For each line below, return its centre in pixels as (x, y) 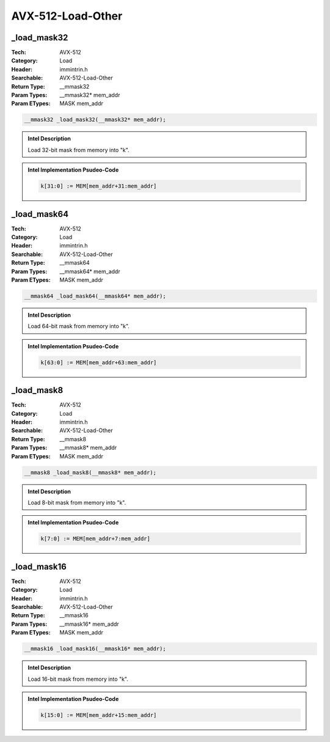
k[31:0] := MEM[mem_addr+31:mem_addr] (99, 186)
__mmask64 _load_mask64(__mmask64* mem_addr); (95, 296)
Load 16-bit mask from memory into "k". (78, 679)
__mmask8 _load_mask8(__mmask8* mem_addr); (90, 472)
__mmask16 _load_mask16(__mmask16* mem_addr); (95, 649)
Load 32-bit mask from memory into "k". (79, 150)
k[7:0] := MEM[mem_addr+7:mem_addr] (96, 539)
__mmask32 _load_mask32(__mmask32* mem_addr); (95, 120)
